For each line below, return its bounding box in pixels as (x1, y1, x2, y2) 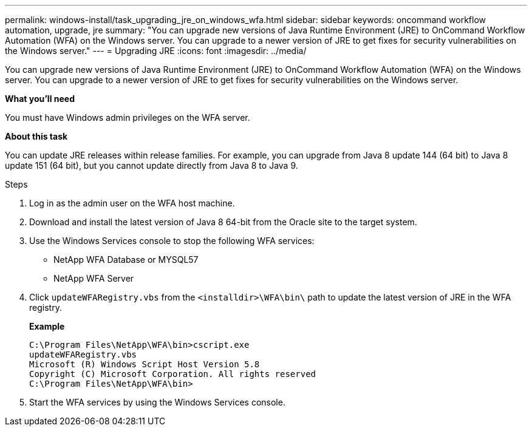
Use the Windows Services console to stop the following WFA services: (29, 236, 315, 246)
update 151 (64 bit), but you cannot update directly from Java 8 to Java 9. (5, 160, 298, 171)
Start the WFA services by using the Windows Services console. (29, 397, 285, 407)
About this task (5, 131, 68, 141)
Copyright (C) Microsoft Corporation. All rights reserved (29, 369, 316, 379)
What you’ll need (5, 93, 75, 104)
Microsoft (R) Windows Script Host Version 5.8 (29, 359, 260, 369)
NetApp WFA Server (53, 273, 134, 283)
